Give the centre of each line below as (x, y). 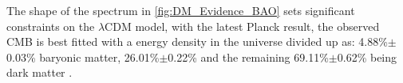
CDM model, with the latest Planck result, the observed (242, 26)
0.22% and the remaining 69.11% (248, 57)
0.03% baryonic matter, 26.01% (83, 57)
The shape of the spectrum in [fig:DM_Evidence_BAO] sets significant (181, 10)
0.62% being (367, 57)
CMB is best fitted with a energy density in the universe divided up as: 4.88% (197, 41)
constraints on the (51, 26)
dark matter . (40, 72)
